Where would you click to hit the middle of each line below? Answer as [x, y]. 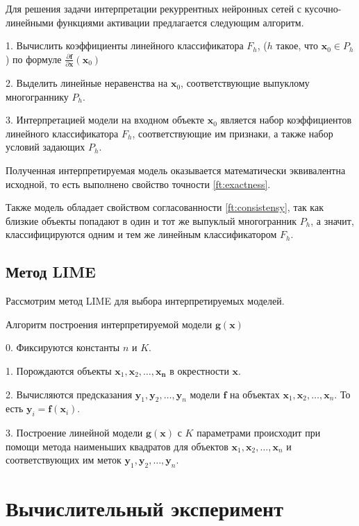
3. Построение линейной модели [74, 433]
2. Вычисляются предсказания [69, 394]
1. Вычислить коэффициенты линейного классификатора [125, 45]
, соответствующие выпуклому [245, 83]
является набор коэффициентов [286, 120]
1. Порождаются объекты [59, 371]
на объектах [255, 394]
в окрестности [199, 371]
